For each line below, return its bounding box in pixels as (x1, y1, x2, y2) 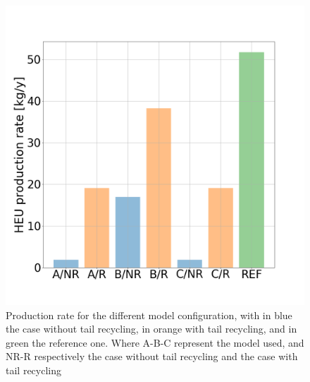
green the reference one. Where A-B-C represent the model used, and (6, 335, 304, 350)
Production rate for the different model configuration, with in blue (6, 307, 292, 322)
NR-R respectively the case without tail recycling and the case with (6, 349, 298, 364)
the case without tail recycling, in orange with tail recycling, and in (6, 321, 297, 336)
